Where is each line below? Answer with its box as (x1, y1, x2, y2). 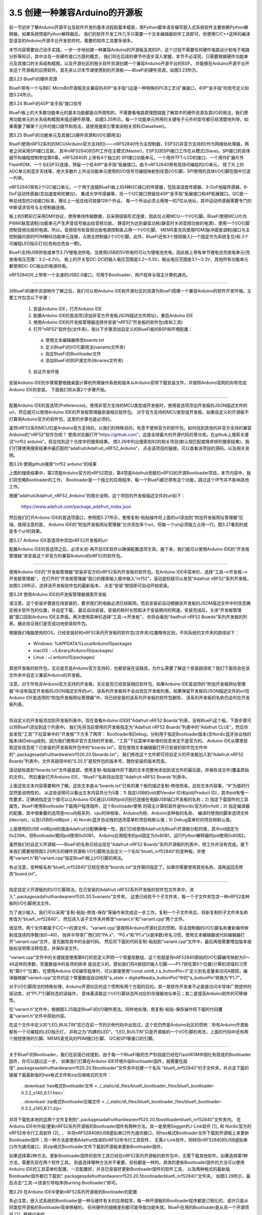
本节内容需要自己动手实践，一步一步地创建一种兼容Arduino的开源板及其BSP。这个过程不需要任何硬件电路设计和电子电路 (9, 47, 250, 52)
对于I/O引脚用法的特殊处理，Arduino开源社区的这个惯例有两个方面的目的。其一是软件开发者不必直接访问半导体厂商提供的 (9, 984, 252, 989)
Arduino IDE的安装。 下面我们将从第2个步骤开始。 (9, 386, 109, 392)
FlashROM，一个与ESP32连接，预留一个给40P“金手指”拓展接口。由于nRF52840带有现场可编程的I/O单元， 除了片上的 (9, 161, 245, 167)
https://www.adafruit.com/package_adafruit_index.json (21, 503, 131, 509)
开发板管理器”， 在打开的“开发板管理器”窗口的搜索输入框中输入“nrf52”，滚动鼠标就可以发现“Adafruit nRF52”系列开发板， (9, 576, 252, 582)
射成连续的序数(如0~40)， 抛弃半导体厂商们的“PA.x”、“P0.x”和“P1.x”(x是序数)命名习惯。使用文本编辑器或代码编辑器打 (9, 932, 245, 937)
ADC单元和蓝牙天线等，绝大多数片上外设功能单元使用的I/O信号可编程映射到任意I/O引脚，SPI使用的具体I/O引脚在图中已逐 (9, 168, 251, 174)
